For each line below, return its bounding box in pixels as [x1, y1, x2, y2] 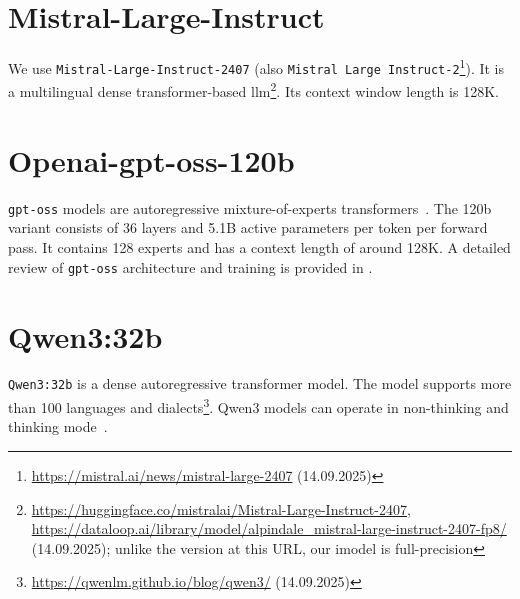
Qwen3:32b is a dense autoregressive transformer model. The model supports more [8, 373, 512, 394]
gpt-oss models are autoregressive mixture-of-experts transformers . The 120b [8, 197, 492, 218]
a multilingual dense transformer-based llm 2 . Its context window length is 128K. [8, 78, 499, 102]
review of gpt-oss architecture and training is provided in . [8, 256, 373, 277]
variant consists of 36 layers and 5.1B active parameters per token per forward [8, 217, 488, 238]
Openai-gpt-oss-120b [8, 139, 295, 180]
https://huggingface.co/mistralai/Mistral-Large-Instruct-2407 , [31, 498, 411, 519]
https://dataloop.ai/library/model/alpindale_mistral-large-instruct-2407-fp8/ [31, 518, 507, 539]
